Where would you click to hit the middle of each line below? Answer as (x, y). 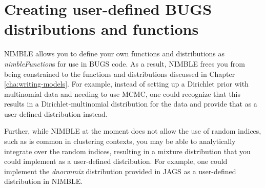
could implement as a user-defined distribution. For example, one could (116, 161)
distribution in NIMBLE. (44, 181)
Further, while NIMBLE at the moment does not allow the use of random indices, (133, 131)
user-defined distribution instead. (56, 113)
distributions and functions (101, 29)
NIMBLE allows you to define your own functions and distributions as (115, 54)
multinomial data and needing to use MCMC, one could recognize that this (123, 93)
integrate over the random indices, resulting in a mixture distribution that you (127, 151)
